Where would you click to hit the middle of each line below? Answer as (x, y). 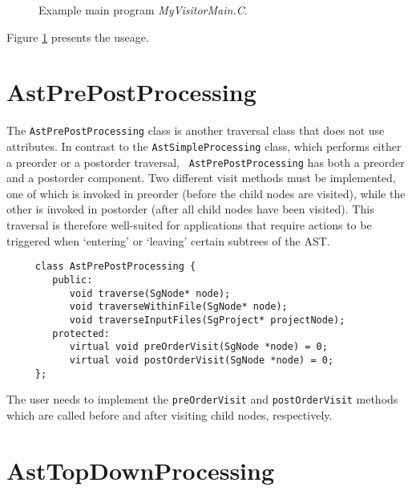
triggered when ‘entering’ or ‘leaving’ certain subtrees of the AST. (168, 240)
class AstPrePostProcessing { (115, 267)
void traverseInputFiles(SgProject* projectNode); (207, 320)
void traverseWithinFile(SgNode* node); (178, 307)
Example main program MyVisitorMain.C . (143, 10)
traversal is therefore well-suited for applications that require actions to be (189, 225)
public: (73, 280)
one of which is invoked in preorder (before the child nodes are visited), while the (206, 193)
